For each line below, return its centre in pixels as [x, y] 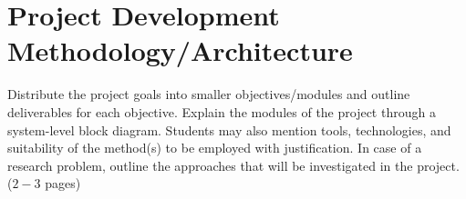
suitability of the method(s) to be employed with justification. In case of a [215, 148]
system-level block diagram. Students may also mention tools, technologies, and [229, 129]
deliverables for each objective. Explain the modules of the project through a [222, 111]
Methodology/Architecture [180, 50]
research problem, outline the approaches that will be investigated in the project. [233, 165]
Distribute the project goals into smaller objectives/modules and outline [209, 94]
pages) [63, 183]
